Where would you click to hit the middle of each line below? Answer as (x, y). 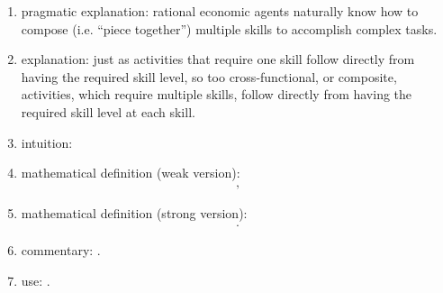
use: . (36, 280)
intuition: (47, 142)
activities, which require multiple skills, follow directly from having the (217, 94)
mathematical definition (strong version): (134, 212)
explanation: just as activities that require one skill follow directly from (218, 59)
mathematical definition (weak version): (131, 173)
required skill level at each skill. (108, 111)
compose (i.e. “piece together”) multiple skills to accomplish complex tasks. (229, 28)
